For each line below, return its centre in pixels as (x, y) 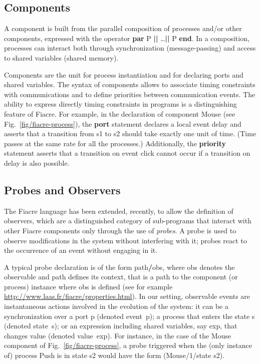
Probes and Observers (62, 190)
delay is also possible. (37, 162)
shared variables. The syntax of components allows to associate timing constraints (130, 84)
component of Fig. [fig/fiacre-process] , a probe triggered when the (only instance (128, 345)
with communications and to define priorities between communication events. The (130, 94)
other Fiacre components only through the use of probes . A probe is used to (120, 230)
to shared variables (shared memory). (61, 57)
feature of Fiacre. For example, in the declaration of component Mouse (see (120, 113)
